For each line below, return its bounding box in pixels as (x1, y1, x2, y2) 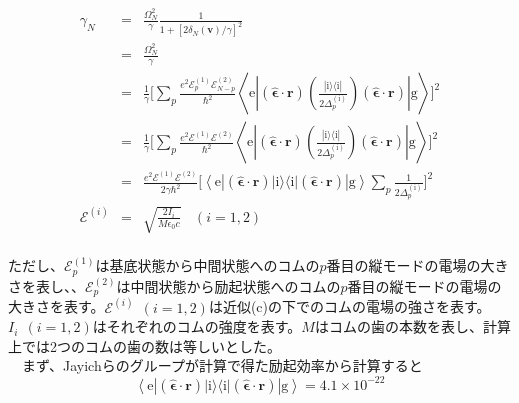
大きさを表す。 (8, 296, 105, 317)
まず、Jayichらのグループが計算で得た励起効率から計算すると (21, 355, 423, 376)
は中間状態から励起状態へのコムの (116, 275, 341, 296)
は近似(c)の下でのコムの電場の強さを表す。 (208, 296, 491, 317)
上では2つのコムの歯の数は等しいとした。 (8, 335, 281, 356)
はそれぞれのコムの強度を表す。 (92, 316, 302, 337)
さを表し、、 (8, 275, 85, 296)
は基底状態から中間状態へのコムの (95, 255, 320, 276)
